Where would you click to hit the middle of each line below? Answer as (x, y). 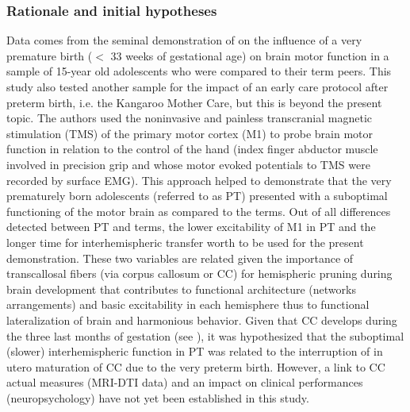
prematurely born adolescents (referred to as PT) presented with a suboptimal (197, 196)
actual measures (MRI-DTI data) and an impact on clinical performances (185, 382)
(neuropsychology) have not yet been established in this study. (158, 397)
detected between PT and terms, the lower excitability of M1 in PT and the (191, 227)
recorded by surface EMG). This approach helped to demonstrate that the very (199, 180)
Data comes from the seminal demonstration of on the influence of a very (184, 40)
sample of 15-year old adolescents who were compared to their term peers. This (199, 71)
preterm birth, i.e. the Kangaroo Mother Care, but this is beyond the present (194, 102)
